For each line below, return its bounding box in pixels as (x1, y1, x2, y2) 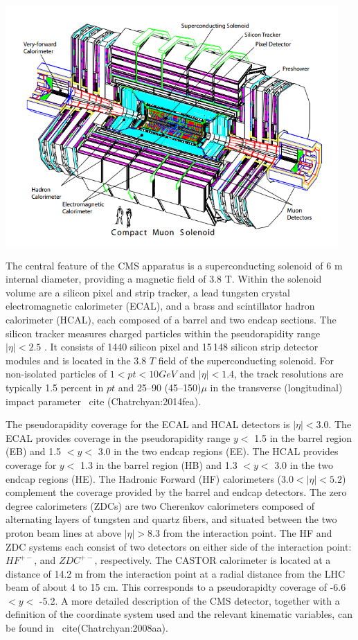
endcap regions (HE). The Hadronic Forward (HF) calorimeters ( (6, 471, 282, 486)
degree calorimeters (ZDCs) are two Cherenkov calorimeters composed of (6, 498, 314, 513)
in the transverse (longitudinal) (210, 380, 343, 394)
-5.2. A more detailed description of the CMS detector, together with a (39, 593, 340, 607)
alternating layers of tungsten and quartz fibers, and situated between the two (6, 512, 337, 526)
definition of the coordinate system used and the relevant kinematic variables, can (6, 607, 352, 621)
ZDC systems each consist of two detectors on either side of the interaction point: (6, 539, 352, 553)
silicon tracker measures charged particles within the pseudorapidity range (6, 326, 321, 340)
